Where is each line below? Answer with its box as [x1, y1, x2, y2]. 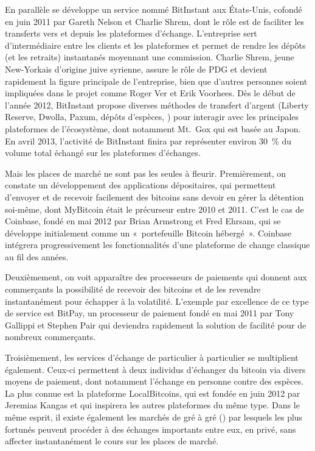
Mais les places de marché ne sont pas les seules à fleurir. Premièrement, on [5, 166, 286, 179]
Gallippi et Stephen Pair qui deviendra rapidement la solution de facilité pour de [5, 318, 306, 331]
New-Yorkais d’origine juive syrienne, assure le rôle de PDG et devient [5, 62, 268, 75]
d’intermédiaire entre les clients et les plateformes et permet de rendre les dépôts [5, 38, 306, 51]
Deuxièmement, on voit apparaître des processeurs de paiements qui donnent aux [5, 271, 307, 283]
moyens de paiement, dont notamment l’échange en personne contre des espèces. [5, 375, 304, 388]
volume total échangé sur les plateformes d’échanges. [5, 146, 201, 159]
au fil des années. [5, 250, 69, 263]
